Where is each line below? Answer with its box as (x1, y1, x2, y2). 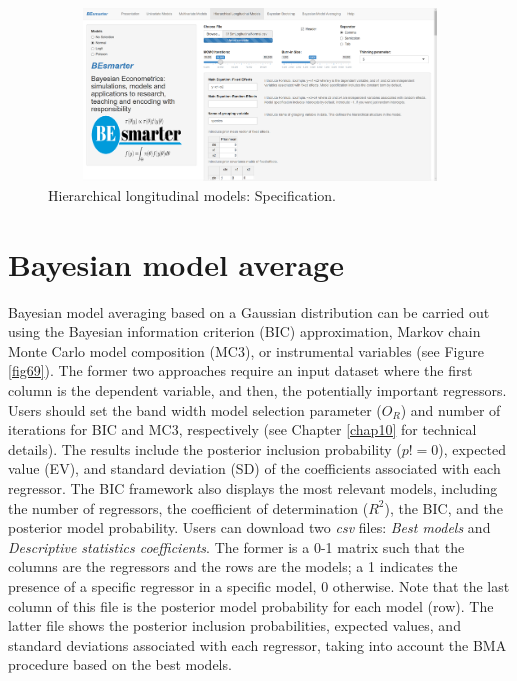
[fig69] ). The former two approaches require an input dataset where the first (8, 360, 473, 381)
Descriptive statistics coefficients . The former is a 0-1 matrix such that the (8, 536, 465, 557)
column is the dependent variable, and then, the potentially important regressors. (8, 380, 507, 401)
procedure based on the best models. (8, 654, 232, 675)
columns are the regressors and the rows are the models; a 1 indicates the (8, 556, 458, 577)
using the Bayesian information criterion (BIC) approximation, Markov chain (8, 321, 481, 342)
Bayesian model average (8, 243, 344, 284)
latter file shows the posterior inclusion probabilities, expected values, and (8, 615, 461, 636)
